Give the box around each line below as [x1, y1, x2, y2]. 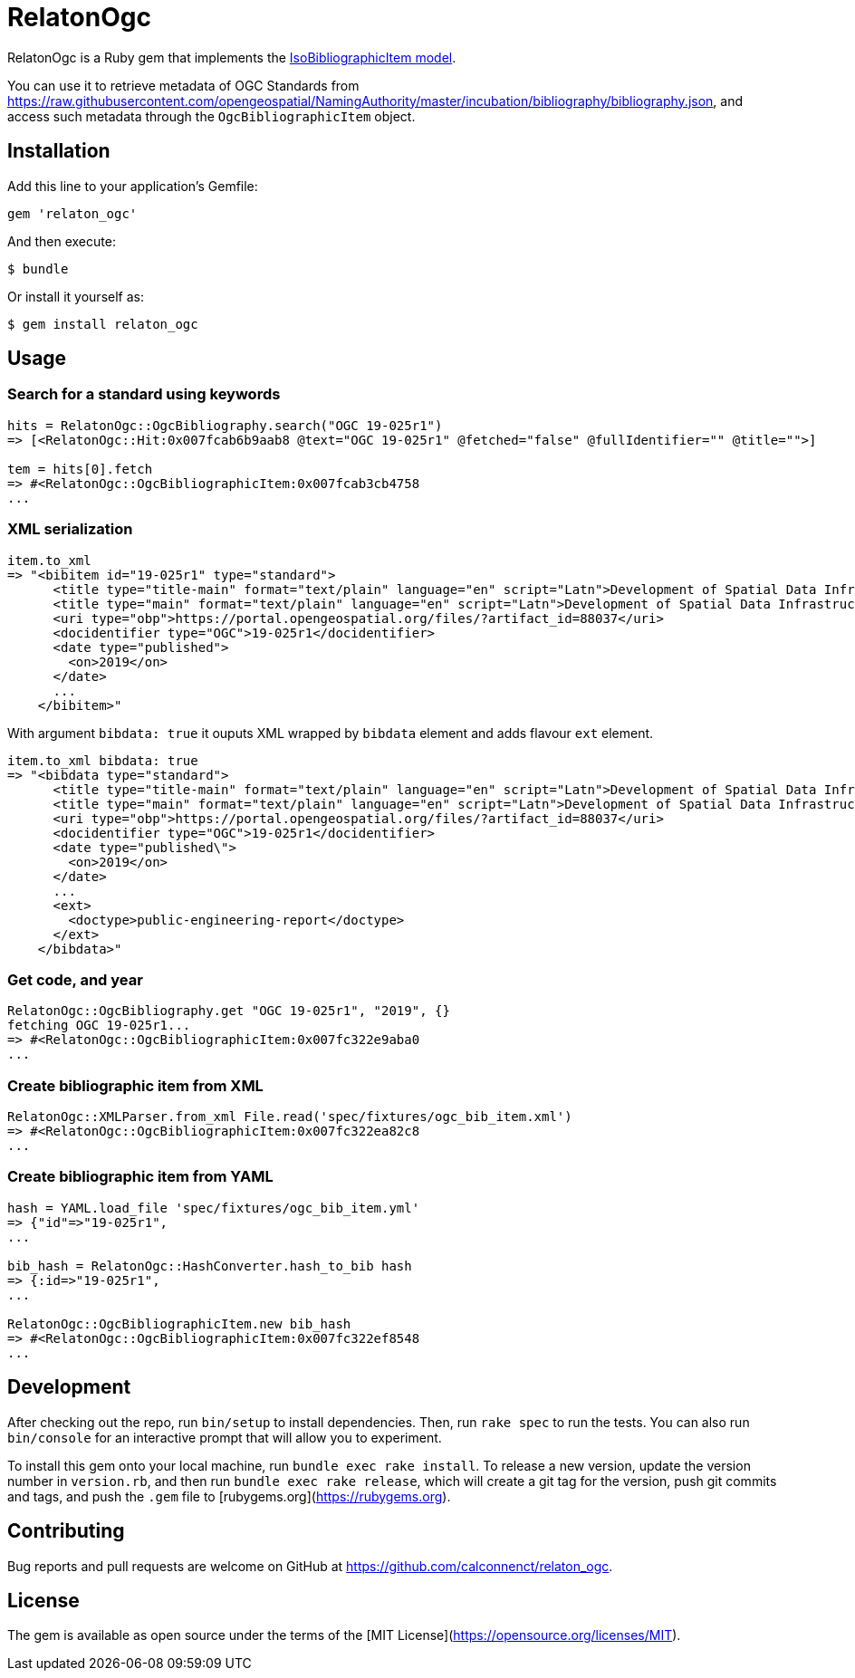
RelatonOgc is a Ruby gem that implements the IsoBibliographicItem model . [7, 49, 456, 65]
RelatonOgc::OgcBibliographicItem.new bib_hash [7, 1316, 351, 1331]
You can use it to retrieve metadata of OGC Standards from [7, 77, 360, 93]
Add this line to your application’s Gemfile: [7, 177, 258, 194]
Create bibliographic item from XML [7, 1076, 264, 1095]
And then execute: [7, 233, 116, 249]
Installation [7, 139, 110, 163]
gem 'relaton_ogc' [7, 206, 138, 221]
